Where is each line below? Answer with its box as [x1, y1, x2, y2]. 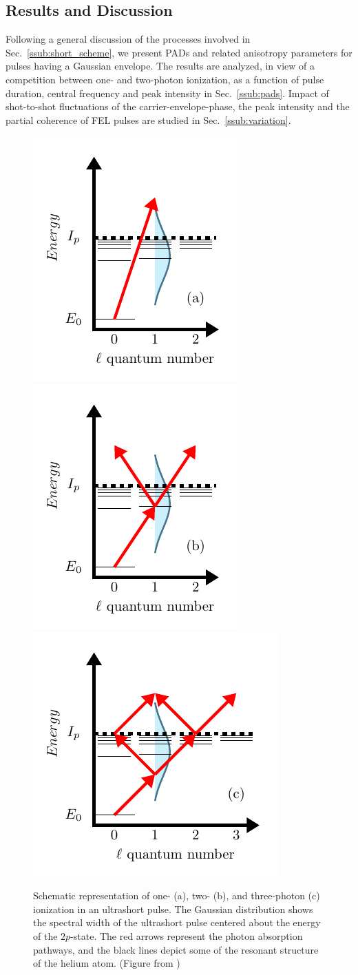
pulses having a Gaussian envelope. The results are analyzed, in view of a [6, 59, 315, 73]
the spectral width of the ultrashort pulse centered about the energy [33, 915, 321, 930]
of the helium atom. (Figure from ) [33, 956, 180, 970]
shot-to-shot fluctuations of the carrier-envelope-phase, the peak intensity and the [6, 99, 350, 114]
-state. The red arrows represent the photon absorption [70, 928, 303, 943]
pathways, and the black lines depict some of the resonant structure [33, 942, 319, 956]
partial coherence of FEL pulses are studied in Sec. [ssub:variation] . [6, 112, 291, 127]
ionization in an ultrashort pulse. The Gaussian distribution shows [33, 901, 313, 916]
